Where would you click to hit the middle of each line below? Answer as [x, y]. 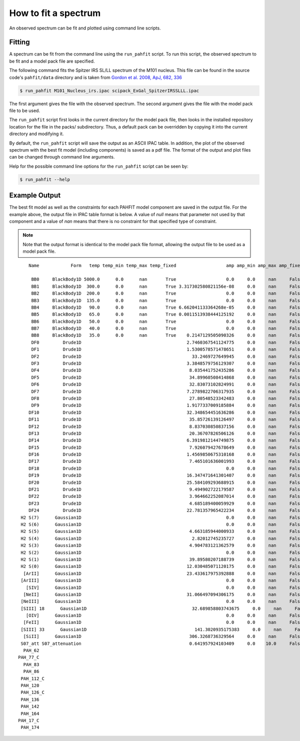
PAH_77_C [29, 657]
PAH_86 [31, 671]
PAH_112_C [33, 678]
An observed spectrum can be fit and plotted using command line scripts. [85, 28]
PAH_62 [31, 651]
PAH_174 [30, 727]
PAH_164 [30, 713]
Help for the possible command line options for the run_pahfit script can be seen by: [99, 166]
